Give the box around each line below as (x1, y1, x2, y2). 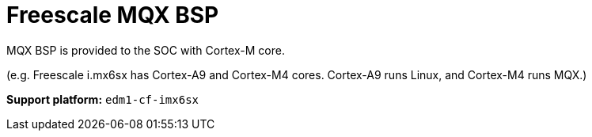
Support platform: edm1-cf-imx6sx (6, 92, 199, 106)
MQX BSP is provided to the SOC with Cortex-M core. (6, 43, 285, 57)
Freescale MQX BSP (6, 2, 219, 29)
